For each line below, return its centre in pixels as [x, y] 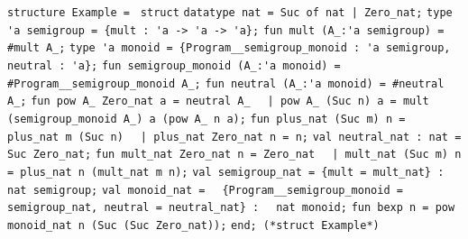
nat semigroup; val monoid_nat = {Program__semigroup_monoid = [205, 190]
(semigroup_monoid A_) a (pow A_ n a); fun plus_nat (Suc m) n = [206, 119]
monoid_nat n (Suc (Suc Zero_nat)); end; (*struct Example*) [193, 225]
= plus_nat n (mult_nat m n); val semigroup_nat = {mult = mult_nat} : [226, 172]
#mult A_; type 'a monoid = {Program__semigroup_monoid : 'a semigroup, [229, 48]
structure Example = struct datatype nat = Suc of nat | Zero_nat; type [230, 13]
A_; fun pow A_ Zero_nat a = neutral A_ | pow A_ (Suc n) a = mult [218, 101]
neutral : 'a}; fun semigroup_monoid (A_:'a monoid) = [174, 65]
